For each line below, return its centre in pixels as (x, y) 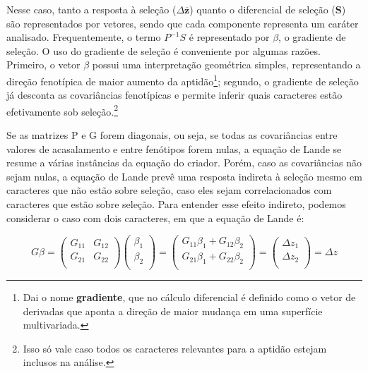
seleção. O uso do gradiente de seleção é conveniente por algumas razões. (164, 50)
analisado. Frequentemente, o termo (84, 37)
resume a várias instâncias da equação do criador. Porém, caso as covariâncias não (184, 163)
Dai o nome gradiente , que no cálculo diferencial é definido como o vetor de (189, 296)
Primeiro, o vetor (43, 65)
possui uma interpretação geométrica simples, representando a (226, 65)
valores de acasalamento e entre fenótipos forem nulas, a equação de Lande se (174, 148)
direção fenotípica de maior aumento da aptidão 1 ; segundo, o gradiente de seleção (183, 80)
